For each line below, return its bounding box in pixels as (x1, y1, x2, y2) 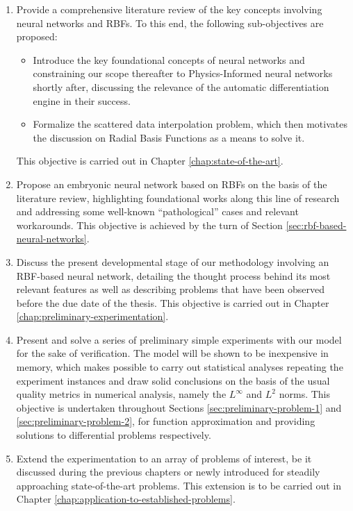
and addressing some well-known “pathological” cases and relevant (16, 204, 299, 219)
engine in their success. (33, 93, 131, 108)
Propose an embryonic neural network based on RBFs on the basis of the (16, 176, 327, 191)
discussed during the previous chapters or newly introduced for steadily (16, 464, 320, 479)
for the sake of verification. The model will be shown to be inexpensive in (16, 346, 329, 360)
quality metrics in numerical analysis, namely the (16, 387, 227, 401)
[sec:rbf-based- (286, 217, 347, 232)
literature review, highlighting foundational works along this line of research (16, 190, 340, 205)
